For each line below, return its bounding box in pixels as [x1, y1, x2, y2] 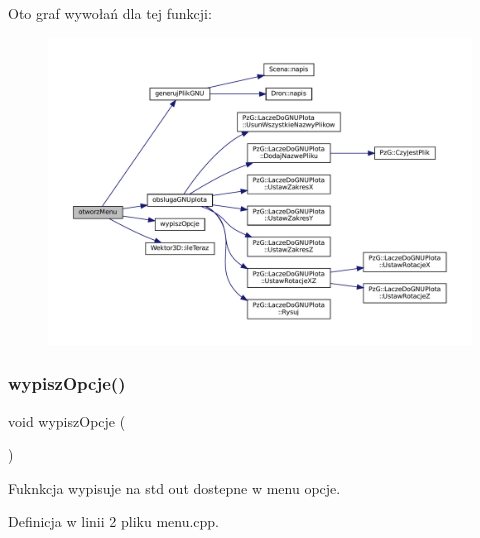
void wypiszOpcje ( [8, 410, 126, 431]
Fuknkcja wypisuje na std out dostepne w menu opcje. [8, 477, 341, 498]
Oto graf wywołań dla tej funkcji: [8, 3, 212, 23]
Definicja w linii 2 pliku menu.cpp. [8, 511, 220, 532]
